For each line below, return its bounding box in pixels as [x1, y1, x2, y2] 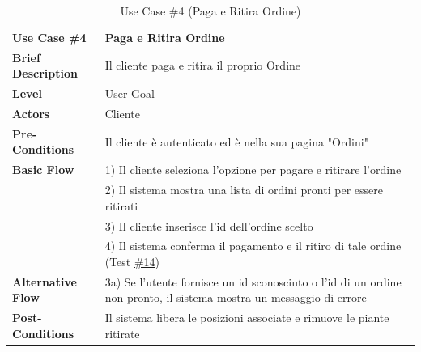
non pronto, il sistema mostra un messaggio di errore [104, 289, 367, 306]
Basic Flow [12, 161, 74, 178]
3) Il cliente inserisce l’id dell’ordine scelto [104, 217, 313, 234]
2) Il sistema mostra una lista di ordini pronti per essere [104, 181, 383, 198]
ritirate [104, 324, 140, 341]
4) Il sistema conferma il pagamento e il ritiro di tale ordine [104, 237, 402, 254]
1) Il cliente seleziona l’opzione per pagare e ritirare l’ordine [104, 161, 402, 178]
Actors [12, 104, 50, 121]
